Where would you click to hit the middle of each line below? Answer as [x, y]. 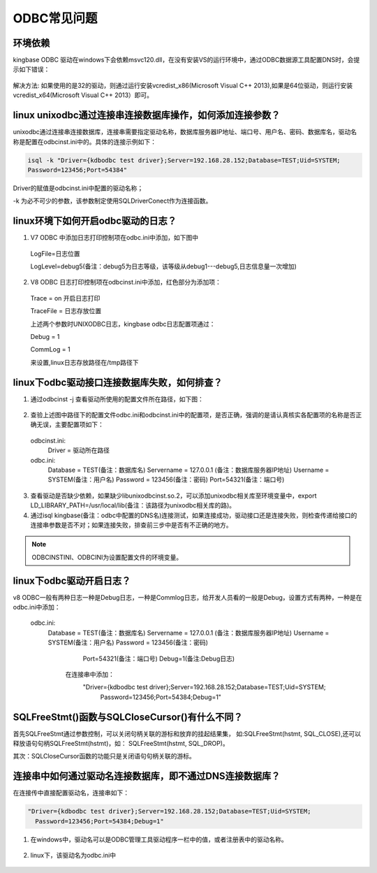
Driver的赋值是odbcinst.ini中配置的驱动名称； [78, 188]
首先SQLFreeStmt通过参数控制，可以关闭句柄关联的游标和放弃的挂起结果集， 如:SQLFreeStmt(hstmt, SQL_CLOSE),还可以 [187, 733]
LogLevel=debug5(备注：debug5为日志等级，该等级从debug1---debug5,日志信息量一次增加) [163, 266]
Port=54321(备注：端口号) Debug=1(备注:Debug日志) [159, 658]
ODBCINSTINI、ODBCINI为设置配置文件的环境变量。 [107, 557]
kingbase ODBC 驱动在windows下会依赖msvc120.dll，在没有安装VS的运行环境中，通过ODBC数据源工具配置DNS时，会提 [186, 60]
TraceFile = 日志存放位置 [66, 311]
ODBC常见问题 [55, 18]
